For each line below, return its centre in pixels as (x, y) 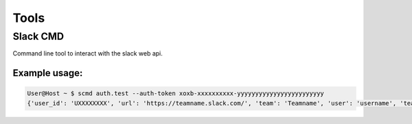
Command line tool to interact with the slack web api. (88, 53)
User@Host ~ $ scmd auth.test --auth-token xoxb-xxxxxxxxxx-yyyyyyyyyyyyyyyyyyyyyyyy (175, 94)
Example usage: (48, 73)
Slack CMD (38, 36)
